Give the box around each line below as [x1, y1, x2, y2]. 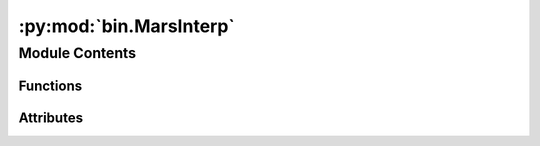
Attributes [18, 109, 84, 126]
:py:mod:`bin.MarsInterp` [18, 15, 235, 37]
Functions [18, 77, 83, 94]
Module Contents [18, 44, 137, 62]
